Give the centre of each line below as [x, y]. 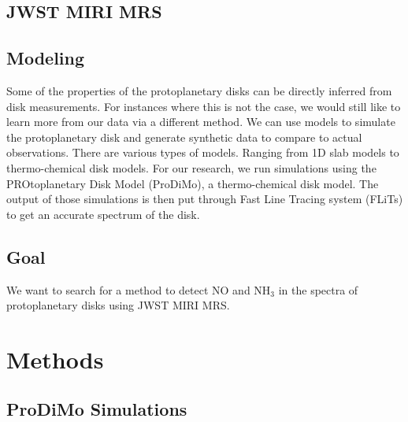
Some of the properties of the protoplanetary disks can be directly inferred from [199, 90]
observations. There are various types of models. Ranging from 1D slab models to [203, 152]
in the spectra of [318, 289]
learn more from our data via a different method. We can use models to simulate [201, 122]
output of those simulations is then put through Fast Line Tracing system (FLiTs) [205, 199]
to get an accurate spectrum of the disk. [103, 214]
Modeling [46, 58]
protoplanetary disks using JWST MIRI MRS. [118, 305]
